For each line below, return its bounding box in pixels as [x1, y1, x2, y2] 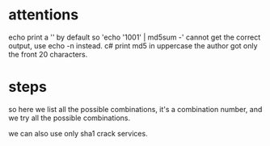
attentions [8, 6, 79, 24]
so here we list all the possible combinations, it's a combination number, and [8, 104, 263, 114]
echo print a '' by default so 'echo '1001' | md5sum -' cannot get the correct [8, 32, 261, 42]
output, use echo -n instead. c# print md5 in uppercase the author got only [8, 40, 258, 50]
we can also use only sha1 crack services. [8, 128, 148, 138]
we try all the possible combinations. [8, 113, 131, 123]
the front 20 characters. [8, 49, 88, 59]
